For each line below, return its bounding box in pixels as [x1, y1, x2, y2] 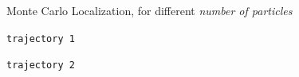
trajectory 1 [6, 33, 75, 44]
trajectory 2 [6, 60, 75, 71]
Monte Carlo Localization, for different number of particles [6, 2, 293, 18]
